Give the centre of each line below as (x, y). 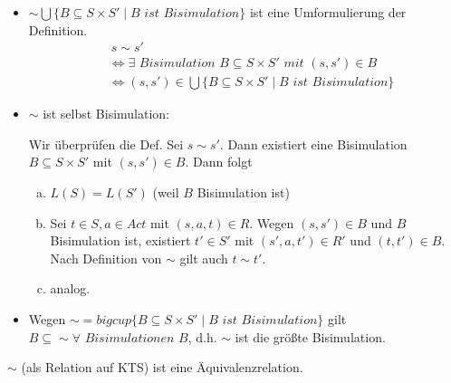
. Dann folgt (219, 162)
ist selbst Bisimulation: (106, 114)
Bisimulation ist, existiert (120, 240)
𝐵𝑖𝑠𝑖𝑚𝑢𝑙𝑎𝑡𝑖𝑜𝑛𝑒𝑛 (130, 338)
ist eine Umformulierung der (328, 12)
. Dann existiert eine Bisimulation (313, 144)
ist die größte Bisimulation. (310, 336)
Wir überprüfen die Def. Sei (106, 144)
